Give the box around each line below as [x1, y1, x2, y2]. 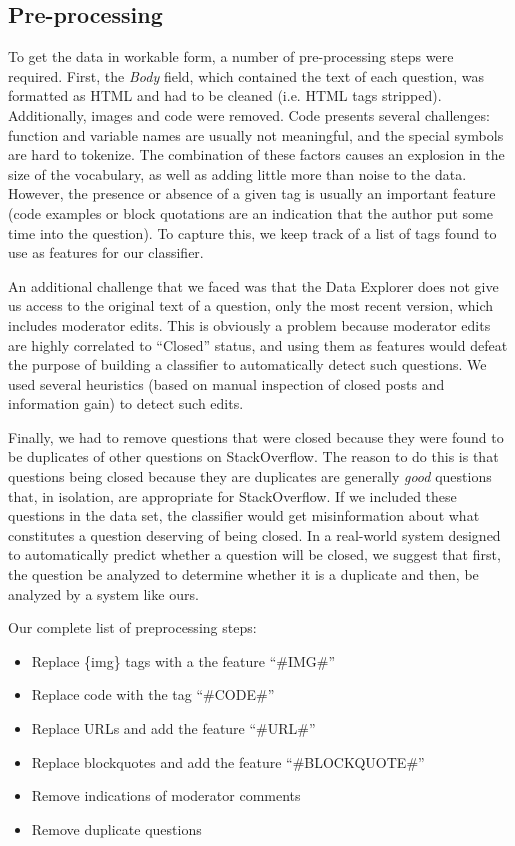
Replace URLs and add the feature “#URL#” [31, 718, 316, 739]
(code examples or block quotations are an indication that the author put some [8, 202, 493, 223]
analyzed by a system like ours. [8, 583, 199, 604]
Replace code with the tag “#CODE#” [31, 684, 275, 705]
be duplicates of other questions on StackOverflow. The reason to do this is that [8, 446, 499, 467]
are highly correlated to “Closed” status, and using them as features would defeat [8, 334, 508, 355]
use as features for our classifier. [8, 242, 204, 263]
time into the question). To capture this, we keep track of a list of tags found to [8, 222, 497, 243]
